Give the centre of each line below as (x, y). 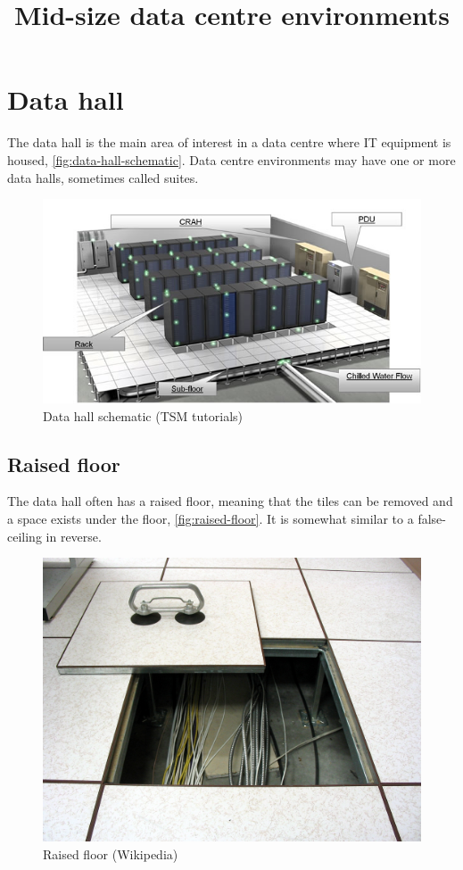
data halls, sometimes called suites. (103, 177)
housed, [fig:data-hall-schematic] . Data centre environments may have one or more (231, 159)
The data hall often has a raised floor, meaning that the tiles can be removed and (230, 501)
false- (432, 519)
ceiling (25, 536)
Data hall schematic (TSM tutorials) (143, 415)
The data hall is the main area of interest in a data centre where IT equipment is (229, 142)
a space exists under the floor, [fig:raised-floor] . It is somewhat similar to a (211, 519)
